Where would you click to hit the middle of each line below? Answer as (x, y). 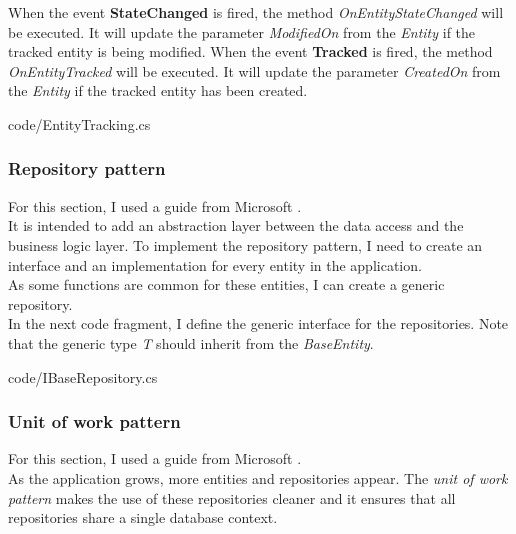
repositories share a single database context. (143, 517)
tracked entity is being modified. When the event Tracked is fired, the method (250, 51)
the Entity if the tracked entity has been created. (158, 90)
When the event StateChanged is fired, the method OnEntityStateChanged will (256, 12)
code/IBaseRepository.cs (83, 376)
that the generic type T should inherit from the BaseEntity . (191, 342)
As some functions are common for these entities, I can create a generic (226, 284)
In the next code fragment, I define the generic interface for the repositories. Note (258, 323)
